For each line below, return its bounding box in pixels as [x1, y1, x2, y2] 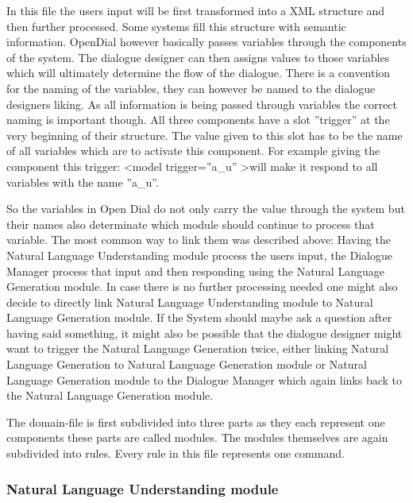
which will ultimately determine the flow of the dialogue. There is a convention [6, 64, 391, 81]
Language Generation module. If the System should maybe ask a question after [6, 309, 392, 326]
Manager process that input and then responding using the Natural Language [6, 262, 384, 279]
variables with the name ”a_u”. [6, 173, 159, 190]
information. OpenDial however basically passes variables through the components [6, 33, 407, 50]
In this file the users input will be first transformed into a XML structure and [6, 2, 385, 18]
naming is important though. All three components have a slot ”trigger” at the [6, 111, 390, 128]
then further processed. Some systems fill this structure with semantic [6, 17, 346, 34]
